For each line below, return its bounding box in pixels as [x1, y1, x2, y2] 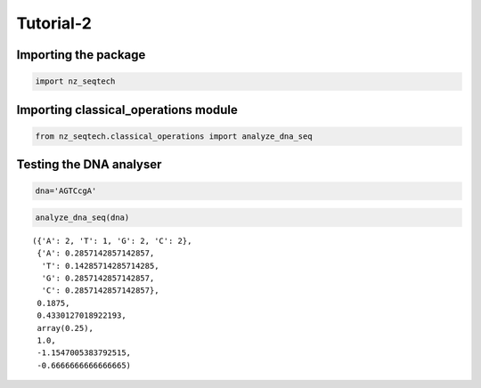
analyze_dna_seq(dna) [35, 212, 130, 222]
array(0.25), [37, 323, 94, 333]
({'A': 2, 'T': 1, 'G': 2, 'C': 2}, [32, 236, 192, 246]
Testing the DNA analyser [16, 157, 162, 173]
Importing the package [16, 47, 146, 62]
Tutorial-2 [16, 13, 93, 33]
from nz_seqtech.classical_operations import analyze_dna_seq [35, 131, 313, 141]
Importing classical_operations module [16, 102, 238, 117]
